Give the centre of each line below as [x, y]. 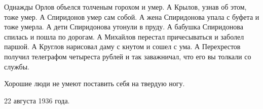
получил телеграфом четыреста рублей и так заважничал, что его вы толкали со [128, 56]
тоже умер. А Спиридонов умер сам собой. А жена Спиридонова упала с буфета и [132, 16]
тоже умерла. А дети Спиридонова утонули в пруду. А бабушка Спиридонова [124, 27]
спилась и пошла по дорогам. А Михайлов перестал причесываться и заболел [124, 36]
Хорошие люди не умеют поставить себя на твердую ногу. [95, 83]
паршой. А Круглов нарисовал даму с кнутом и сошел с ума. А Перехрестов [122, 46]
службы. [17, 66]
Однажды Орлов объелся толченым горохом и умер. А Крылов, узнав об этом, [125, 7]
